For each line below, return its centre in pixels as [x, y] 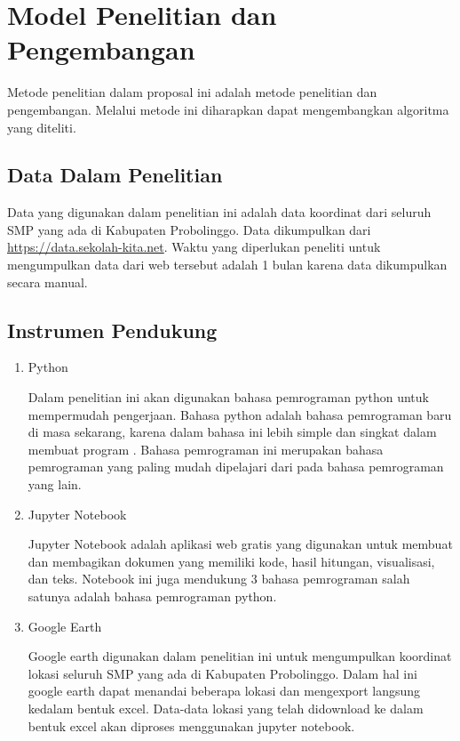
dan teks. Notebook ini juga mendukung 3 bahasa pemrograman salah [219, 579]
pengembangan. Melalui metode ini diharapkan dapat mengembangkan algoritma [228, 109]
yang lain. [55, 484]
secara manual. [48, 282]
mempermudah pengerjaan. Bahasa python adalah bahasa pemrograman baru [240, 414]
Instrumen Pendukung [112, 330]
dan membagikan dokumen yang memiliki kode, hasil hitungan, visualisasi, [231, 561]
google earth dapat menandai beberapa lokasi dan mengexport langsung [224, 691]
